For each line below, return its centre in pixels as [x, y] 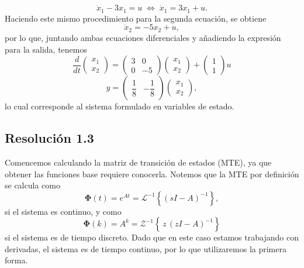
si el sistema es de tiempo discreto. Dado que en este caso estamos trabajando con [152, 237]
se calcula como [32, 185]
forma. [16, 260]
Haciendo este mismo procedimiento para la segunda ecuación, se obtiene [136, 18]
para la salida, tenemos [46, 49]
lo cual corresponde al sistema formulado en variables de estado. [120, 106]
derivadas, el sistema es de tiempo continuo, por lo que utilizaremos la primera [146, 248]
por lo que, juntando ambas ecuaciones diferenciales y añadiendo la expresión [143, 37]
